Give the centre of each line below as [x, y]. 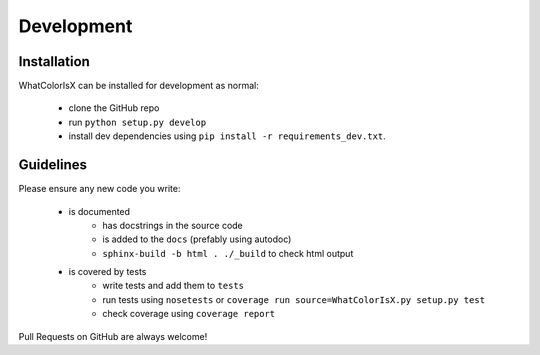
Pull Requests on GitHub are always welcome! [113, 336]
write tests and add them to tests [173, 286]
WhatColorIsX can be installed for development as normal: [138, 86]
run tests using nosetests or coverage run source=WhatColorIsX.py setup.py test [293, 299]
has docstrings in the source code [173, 225]
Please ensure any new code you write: [99, 189]
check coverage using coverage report [189, 314]
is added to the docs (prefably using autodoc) [197, 239]
